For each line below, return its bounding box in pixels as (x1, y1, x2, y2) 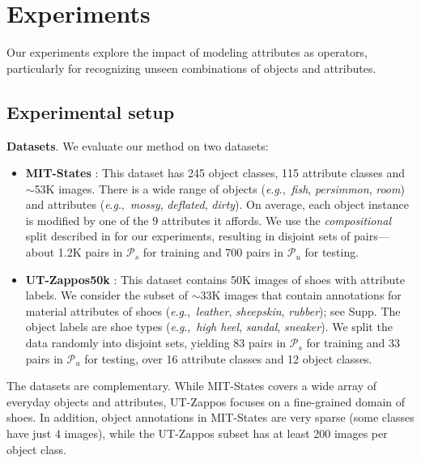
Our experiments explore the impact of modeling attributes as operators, (6, 44, 368, 61)
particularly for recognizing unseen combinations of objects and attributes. (6, 59, 376, 76)
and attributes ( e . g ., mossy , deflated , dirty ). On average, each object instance (25, 196, 409, 213)
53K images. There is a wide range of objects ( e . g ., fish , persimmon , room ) (34, 180, 405, 197)
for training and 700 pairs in (142, 244, 284, 261)
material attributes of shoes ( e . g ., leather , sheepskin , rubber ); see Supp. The (25, 302, 401, 319)
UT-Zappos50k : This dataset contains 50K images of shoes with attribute (25, 270, 405, 287)
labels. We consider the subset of (25, 287, 189, 304)
